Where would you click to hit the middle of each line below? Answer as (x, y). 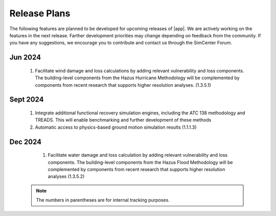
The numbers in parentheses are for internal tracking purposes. (103, 200)
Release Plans (40, 13)
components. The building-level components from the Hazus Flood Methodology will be (140, 162)
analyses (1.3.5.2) (66, 177)
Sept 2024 (27, 100)
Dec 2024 (26, 142)
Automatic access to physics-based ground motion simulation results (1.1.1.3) (116, 127)
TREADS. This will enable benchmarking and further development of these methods (123, 120)
